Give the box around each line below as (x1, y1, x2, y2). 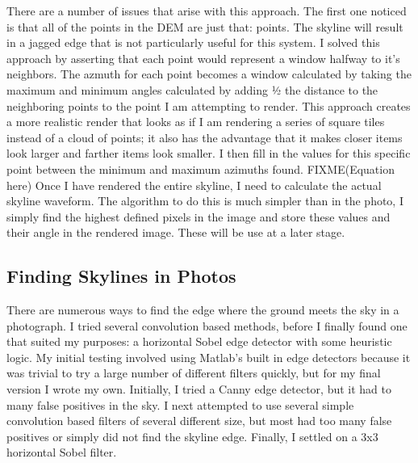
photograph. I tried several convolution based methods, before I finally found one (6, 317, 408, 334)
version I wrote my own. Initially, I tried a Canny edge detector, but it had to (6, 381, 392, 398)
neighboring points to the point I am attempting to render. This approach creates (6, 97, 411, 114)
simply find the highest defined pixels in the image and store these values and (6, 208, 391, 225)
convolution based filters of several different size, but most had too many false (6, 412, 392, 429)
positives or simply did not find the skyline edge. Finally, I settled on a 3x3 (6, 427, 378, 444)
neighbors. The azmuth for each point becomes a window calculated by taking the (6, 65, 412, 82)
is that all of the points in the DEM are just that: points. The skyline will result (6, 18, 403, 35)
